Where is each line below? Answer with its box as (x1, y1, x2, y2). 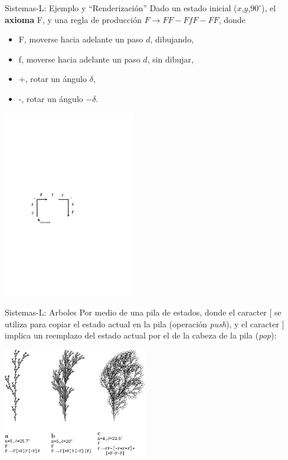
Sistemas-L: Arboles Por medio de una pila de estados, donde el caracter (5, 306, 267, 318)
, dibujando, (150, 33, 194, 45)
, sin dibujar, (147, 52, 194, 65)
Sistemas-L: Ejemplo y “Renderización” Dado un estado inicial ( (5, 2, 237, 14)
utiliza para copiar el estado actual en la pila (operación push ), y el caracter (5, 317, 279, 330)
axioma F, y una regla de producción (5, 13, 142, 25)
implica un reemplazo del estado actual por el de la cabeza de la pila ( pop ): (5, 329, 277, 341)
